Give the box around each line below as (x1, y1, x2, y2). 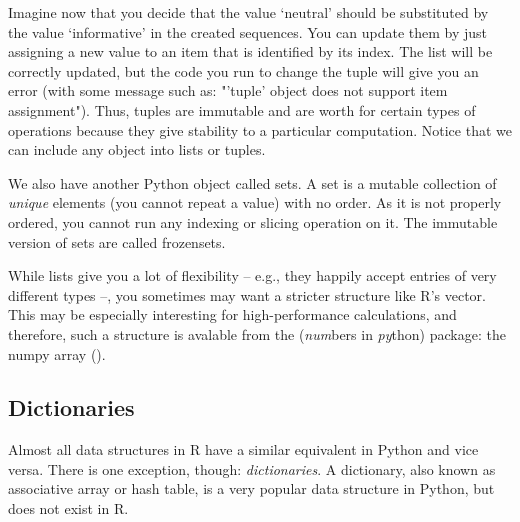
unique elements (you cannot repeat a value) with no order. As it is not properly (8, 192, 502, 213)
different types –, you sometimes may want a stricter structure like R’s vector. (8, 284, 486, 305)
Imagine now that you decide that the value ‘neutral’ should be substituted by (8, 2, 489, 22)
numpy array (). (8, 343, 106, 364)
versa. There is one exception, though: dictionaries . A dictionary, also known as (8, 458, 496, 479)
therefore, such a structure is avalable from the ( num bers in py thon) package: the (8, 323, 506, 344)
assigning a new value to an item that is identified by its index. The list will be (8, 41, 493, 62)
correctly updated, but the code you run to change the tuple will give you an (8, 60, 479, 81)
